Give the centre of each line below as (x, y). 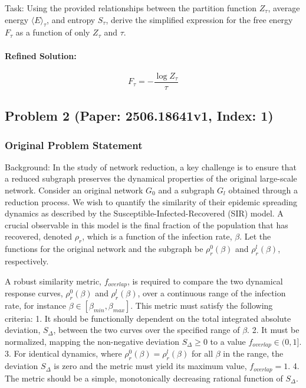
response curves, (34, 293)
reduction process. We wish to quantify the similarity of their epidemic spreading (151, 201)
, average (284, 8)
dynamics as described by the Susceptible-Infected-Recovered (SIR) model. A (144, 213)
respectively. (27, 261)
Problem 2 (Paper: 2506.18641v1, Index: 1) (139, 116)
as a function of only (53, 32)
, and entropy (71, 19)
